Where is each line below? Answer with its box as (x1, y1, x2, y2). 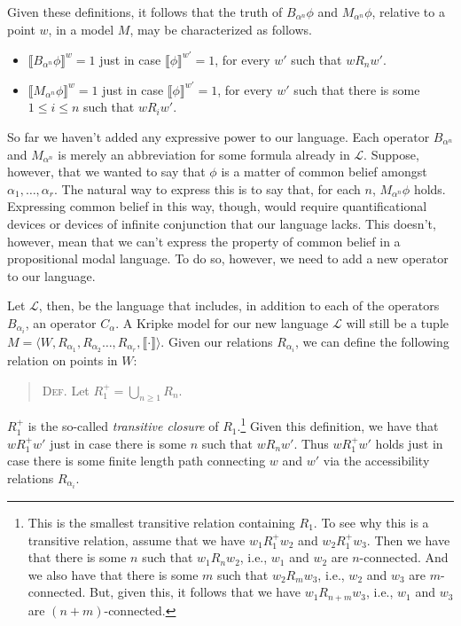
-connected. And (359, 548, 449, 567)
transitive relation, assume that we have (27, 530, 246, 549)
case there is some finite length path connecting (7, 451, 266, 470)
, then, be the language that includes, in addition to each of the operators (38, 296, 440, 315)
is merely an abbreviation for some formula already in (58, 145, 350, 163)
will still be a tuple (346, 313, 449, 332)
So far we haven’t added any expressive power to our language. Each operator (7, 127, 430, 145)
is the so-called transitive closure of (27, 417, 219, 435)
